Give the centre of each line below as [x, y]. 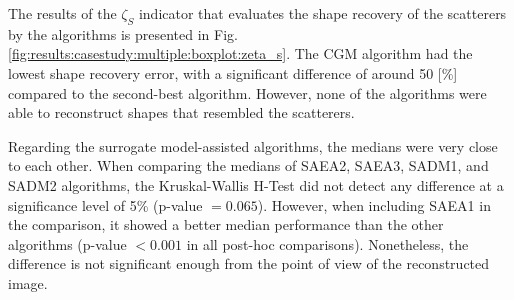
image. [28, 282]
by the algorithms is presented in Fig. [123, 33]
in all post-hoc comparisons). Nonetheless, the [327, 243]
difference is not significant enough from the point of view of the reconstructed [249, 263]
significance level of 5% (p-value [105, 204]
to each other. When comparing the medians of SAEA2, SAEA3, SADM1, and [248, 165]
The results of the [62, 13]
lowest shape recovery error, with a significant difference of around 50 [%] [233, 72]
